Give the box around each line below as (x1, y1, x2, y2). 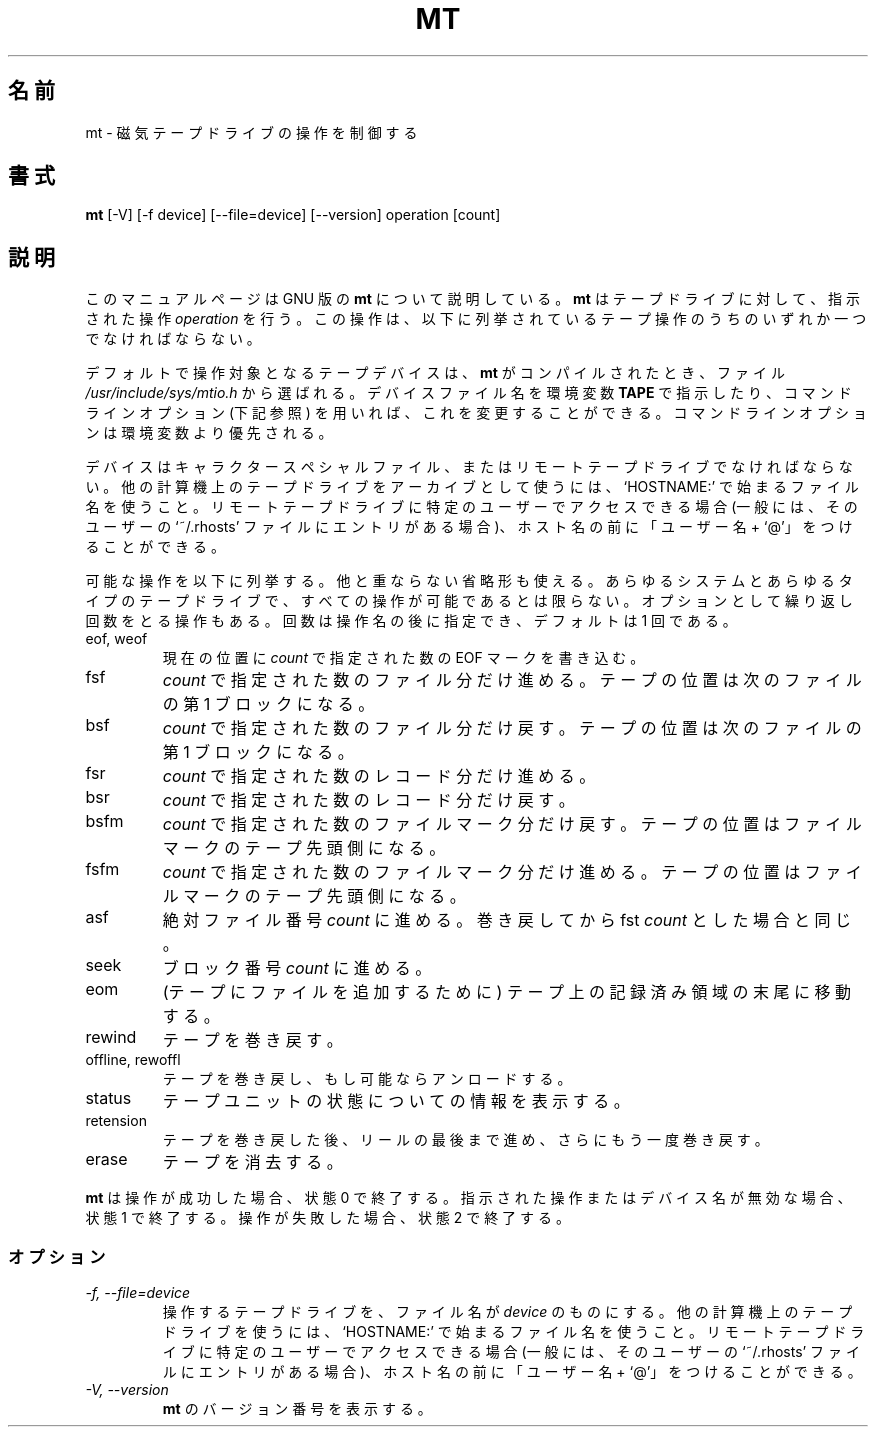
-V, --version (85, 1381, 169, 1399)
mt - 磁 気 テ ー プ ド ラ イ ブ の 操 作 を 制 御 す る (85, 123, 418, 141)
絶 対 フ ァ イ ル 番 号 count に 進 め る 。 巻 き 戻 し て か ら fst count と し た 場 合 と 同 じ (162, 910, 851, 931)
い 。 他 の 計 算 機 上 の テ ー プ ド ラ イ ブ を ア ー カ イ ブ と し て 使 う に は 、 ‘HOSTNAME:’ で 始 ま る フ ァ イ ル (85, 478, 859, 496)
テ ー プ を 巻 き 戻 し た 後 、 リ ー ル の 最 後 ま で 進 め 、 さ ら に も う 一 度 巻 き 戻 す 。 (162, 1131, 769, 1149)
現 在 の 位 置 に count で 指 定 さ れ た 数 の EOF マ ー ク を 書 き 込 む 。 (162, 649, 645, 667)
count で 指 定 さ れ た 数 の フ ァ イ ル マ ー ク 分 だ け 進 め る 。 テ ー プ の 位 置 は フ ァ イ (162, 862, 862, 883)
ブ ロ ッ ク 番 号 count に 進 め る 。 (162, 958, 432, 979)
